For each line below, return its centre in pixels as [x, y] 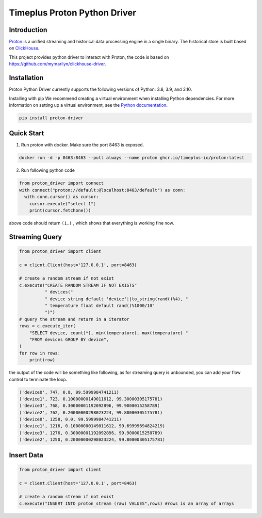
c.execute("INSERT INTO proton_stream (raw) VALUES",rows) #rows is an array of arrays [127, 503]
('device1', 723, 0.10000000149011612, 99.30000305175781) [91, 399]
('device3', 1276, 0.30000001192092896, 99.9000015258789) [91, 433]
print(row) [42, 360]
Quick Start [26, 133]
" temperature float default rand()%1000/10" [100, 306]
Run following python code [48, 170]
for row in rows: [40, 353]
